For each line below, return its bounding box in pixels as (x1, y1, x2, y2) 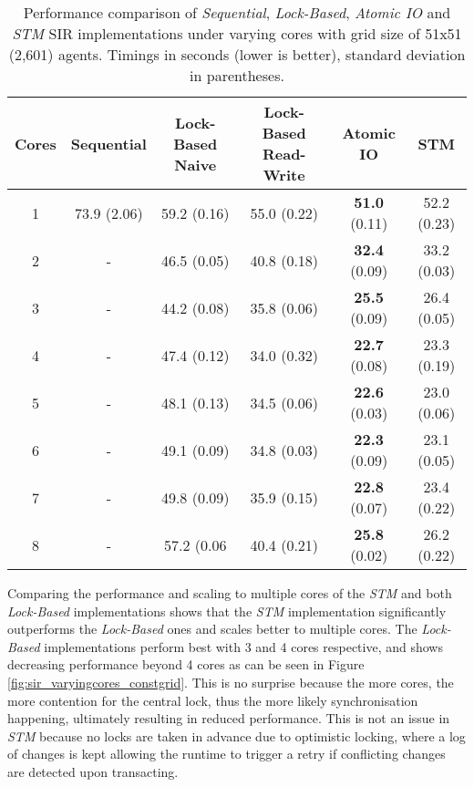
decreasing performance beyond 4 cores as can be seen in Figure (7, 655, 365, 674)
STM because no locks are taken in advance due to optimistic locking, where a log (7, 726, 466, 745)
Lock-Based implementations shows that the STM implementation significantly (7, 601, 447, 620)
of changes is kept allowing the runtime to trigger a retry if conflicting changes (7, 744, 446, 763)
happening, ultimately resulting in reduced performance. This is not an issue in (7, 709, 450, 728)
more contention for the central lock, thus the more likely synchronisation (7, 690, 418, 709)
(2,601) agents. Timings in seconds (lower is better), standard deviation (8, 44, 466, 65)
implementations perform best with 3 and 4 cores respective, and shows (44, 637, 443, 656)
